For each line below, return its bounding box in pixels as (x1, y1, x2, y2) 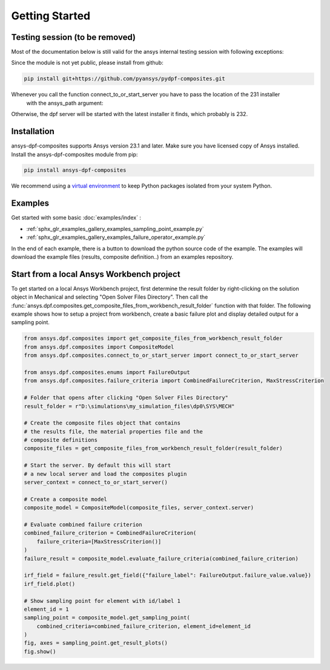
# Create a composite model (24, 496, 107, 503)
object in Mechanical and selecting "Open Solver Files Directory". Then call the (11, 293, 208, 301)
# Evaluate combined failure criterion (24, 521, 142, 528)
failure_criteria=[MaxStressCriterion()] (36, 538, 162, 545)
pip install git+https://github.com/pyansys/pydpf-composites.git (24, 76, 225, 82)
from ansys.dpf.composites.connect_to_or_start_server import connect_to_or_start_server (24, 352, 299, 359)
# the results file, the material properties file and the (24, 428, 203, 435)
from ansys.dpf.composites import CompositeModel (24, 343, 174, 350)
